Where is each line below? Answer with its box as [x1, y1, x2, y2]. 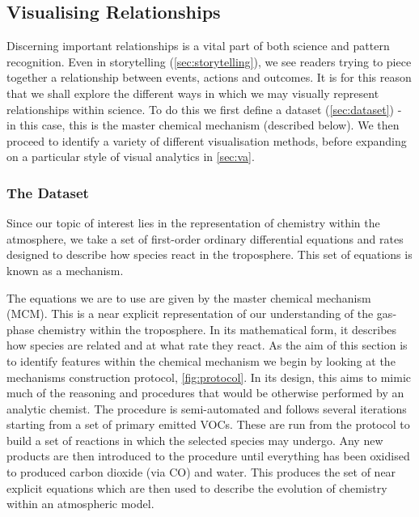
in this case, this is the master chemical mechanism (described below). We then [6, 117, 400, 133]
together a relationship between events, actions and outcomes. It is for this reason [6, 69, 412, 86]
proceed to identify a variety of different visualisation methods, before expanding [6, 132, 407, 149]
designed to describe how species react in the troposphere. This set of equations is [6, 246, 413, 263]
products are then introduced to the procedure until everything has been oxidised [6, 447, 410, 464]
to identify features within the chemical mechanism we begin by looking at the [6, 352, 396, 369]
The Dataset [6, 182, 89, 202]
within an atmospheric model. [6, 495, 154, 512]
